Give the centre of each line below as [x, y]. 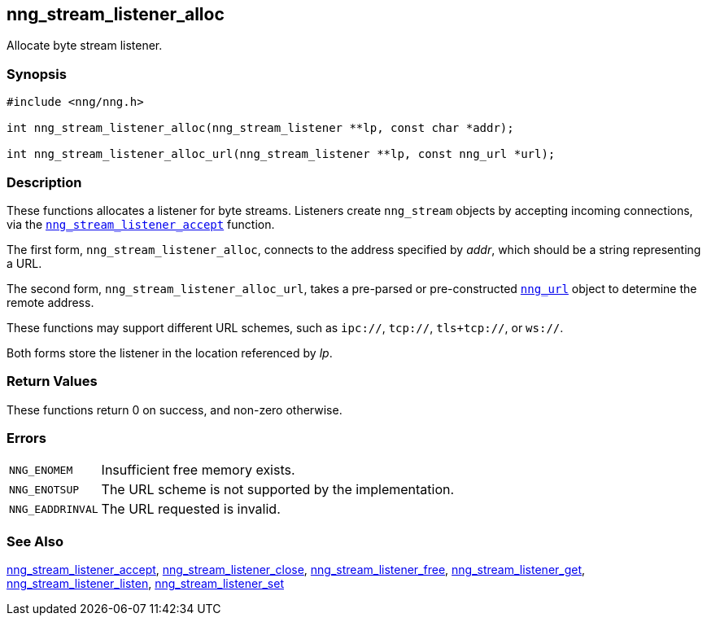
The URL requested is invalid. [191, 509]
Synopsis [37, 74]
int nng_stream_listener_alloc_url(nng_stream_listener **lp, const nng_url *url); [281, 154]
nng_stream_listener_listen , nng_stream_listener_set [145, 584]
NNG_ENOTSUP [44, 489]
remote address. [50, 302]
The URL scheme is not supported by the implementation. [278, 490]
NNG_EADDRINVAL [54, 509]
